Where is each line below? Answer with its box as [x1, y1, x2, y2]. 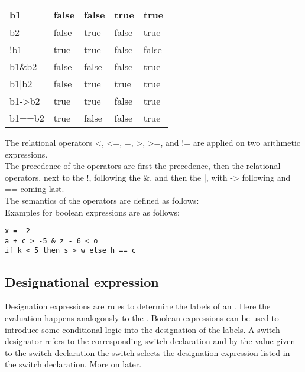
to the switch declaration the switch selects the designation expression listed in [5, 346, 290, 358]
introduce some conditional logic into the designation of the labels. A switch [5, 323, 280, 335]
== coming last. [5, 182, 64, 195]
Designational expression [5, 272, 159, 291]
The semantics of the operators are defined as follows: [5, 194, 199, 206]
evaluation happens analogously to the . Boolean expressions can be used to [5, 311, 279, 324]
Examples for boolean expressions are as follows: [5, 205, 180, 218]
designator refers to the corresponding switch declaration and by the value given [5, 335, 296, 347]
